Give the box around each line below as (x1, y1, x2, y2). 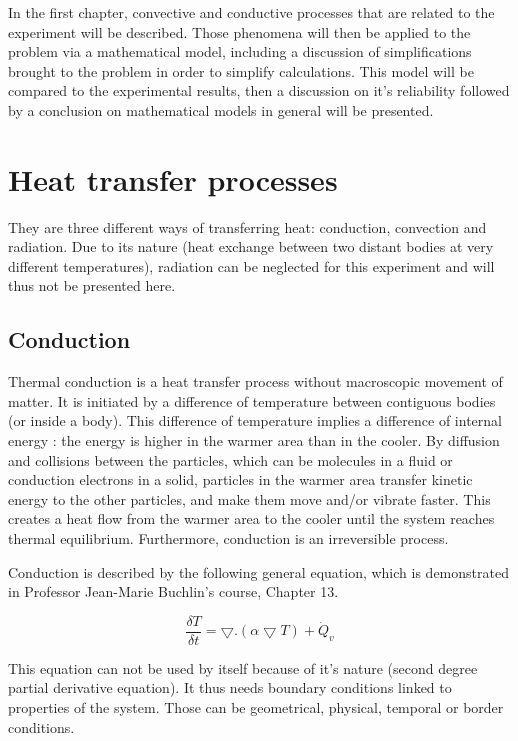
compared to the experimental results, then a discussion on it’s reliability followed (8, 80, 510, 101)
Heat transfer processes (8, 158, 338, 199)
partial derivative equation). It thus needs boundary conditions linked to (8, 677, 452, 698)
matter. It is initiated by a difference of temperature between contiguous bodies (8, 390, 496, 411)
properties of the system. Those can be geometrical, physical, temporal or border (8, 697, 504, 718)
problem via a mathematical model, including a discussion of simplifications (8, 41, 472, 62)
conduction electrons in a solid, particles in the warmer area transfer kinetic (8, 469, 473, 490)
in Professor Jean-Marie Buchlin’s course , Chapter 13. (8, 581, 339, 602)
